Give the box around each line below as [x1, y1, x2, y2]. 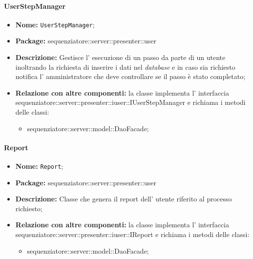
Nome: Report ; [15, 161, 63, 171]
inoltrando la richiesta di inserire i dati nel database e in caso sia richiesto [15, 61, 235, 72]
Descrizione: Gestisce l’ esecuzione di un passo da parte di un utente [15, 52, 226, 62]
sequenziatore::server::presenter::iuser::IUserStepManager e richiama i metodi [15, 97, 246, 107]
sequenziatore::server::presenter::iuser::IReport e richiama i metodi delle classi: [15, 229, 250, 239]
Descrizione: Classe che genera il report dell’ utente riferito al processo [15, 194, 232, 204]
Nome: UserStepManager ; [15, 19, 95, 29]
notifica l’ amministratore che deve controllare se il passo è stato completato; [15, 71, 246, 81]
